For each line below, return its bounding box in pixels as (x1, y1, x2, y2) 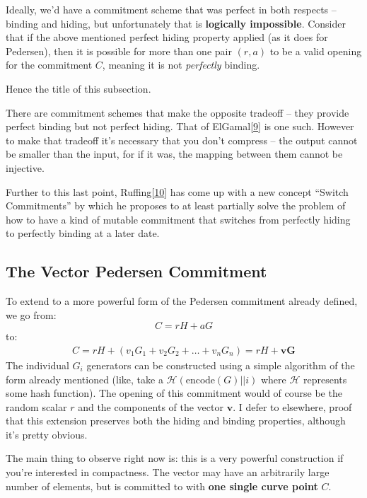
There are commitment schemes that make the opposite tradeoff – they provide (6, 105, 349, 120)
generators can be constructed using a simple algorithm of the (86, 357, 355, 372)
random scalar (6, 399, 67, 414)
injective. (6, 160, 45, 175)
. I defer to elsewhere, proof (233, 399, 352, 414)
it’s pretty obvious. (6, 427, 88, 441)
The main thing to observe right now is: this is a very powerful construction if (6, 451, 344, 465)
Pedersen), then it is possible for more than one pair (6, 43, 232, 58)
